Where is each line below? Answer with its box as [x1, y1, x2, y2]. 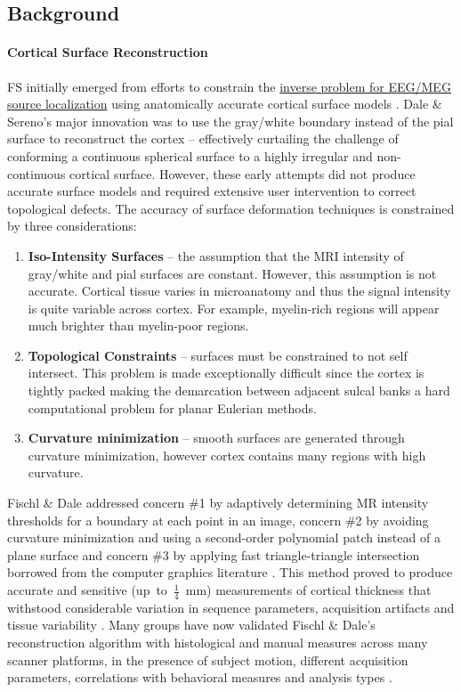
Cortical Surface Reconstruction [7, 43, 208, 61]
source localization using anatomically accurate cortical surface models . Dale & [7, 94, 442, 113]
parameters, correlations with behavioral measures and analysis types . [7, 668, 392, 687]
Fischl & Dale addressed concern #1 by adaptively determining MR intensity [7, 493, 429, 512]
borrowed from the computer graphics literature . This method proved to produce [7, 563, 453, 582]
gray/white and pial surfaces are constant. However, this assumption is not [28, 264, 437, 282]
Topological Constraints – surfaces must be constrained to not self [28, 346, 408, 364]
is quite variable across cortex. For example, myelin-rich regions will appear [28, 298, 440, 317]
